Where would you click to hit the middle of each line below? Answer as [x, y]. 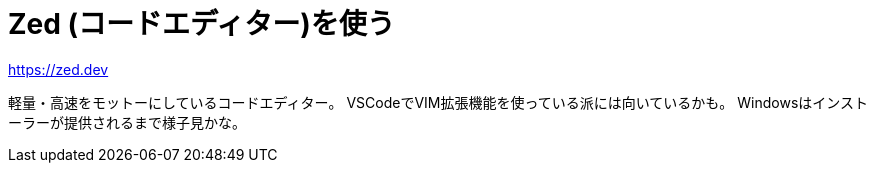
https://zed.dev [58, 69]
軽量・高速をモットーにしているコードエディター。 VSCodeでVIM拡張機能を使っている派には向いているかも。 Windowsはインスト [438, 102]
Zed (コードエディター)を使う [201, 24]
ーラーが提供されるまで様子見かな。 [127, 122]
